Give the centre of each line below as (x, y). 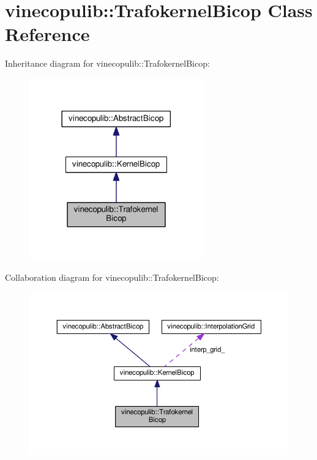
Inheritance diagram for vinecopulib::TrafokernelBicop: (107, 63)
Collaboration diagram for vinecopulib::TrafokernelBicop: (112, 277)
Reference (47, 34)
